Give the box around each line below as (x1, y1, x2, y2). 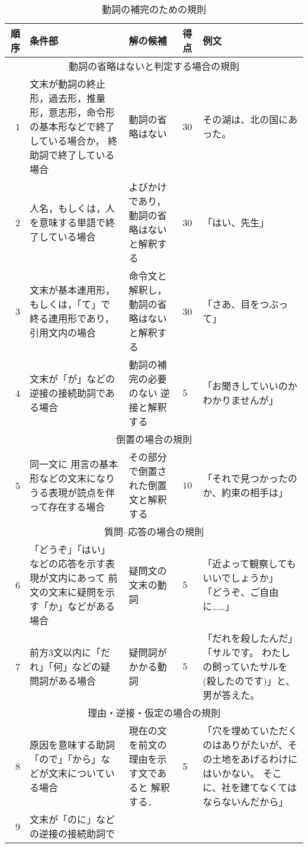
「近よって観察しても (203, 557, 296, 570)
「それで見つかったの (203, 471, 297, 485)
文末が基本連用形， (30, 283, 115, 297)
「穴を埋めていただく (203, 724, 298, 737)
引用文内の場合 (30, 326, 97, 339)
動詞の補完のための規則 (101, 2, 206, 16)
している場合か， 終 (30, 134, 117, 147)
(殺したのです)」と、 (203, 674, 296, 688)
